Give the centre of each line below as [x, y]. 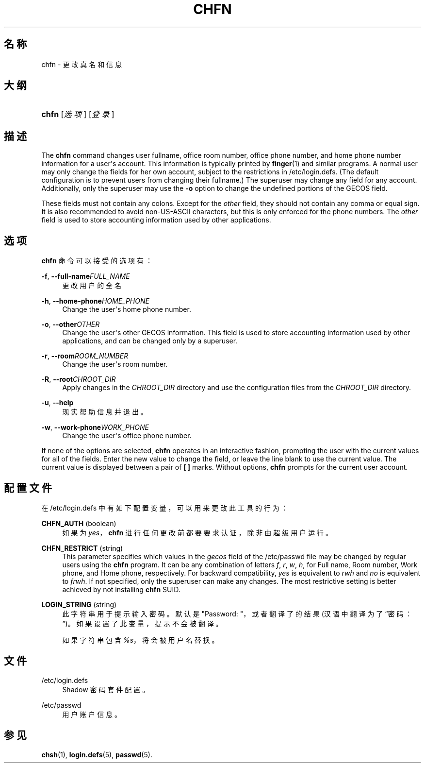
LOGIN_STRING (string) [79, 604]
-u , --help [57, 403]
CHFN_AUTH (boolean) [79, 523]
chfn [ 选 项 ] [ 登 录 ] [78, 114]
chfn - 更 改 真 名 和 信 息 [82, 64]
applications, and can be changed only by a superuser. [150, 341]
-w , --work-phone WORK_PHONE [95, 427]
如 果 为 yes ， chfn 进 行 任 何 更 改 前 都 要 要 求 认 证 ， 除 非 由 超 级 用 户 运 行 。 [197, 532]
